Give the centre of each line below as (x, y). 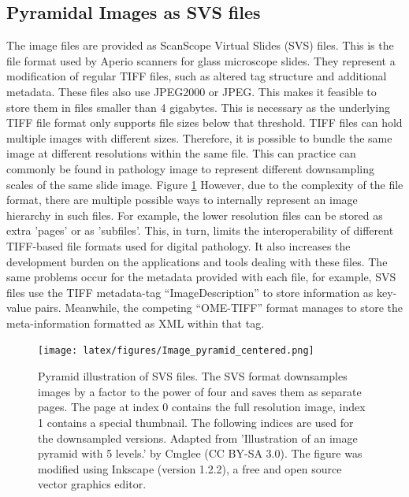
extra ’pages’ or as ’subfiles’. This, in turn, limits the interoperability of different (200, 230)
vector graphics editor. (92, 484)
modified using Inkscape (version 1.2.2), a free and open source (190, 468)
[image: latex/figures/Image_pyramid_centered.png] (176, 351)
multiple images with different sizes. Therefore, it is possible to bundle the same (199, 137)
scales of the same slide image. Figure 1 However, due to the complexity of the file (205, 184)
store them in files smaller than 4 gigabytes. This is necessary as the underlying (198, 107)
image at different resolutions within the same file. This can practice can (181, 153)
